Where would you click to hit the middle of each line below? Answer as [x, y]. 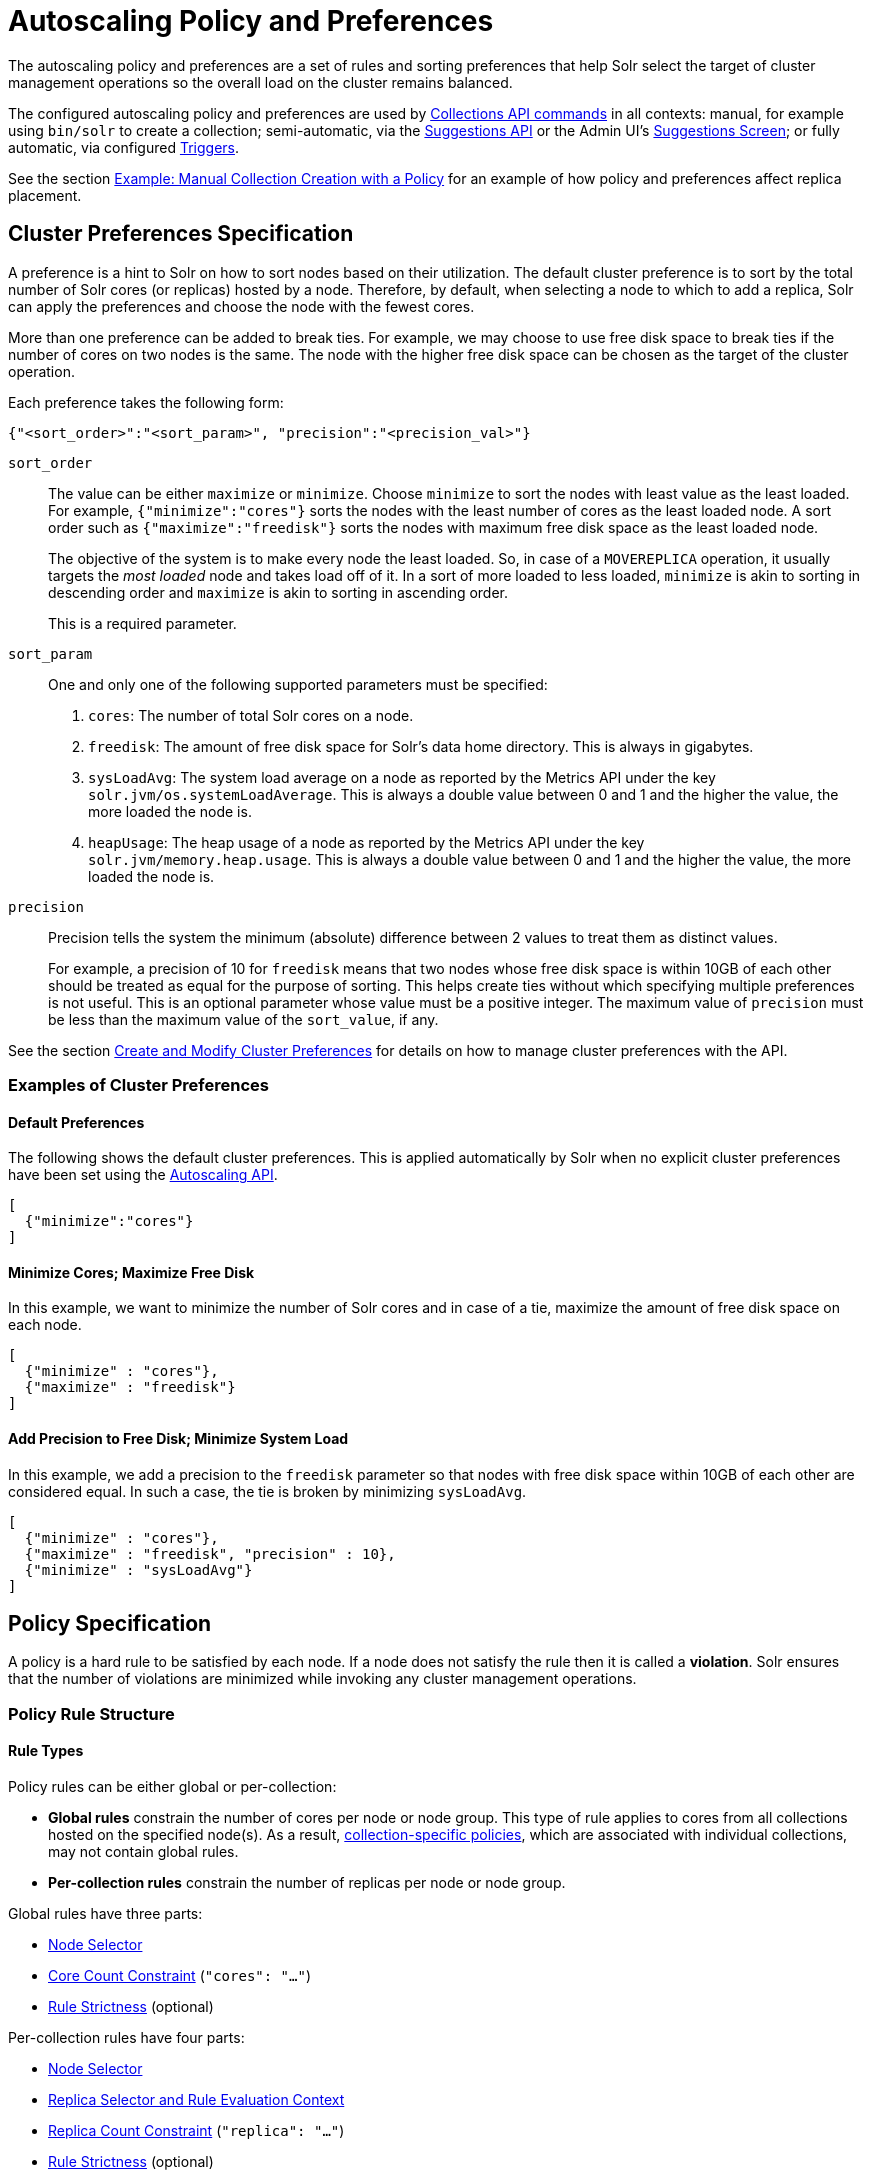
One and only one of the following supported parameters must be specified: [298, 684]
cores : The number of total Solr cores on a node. [251, 715]
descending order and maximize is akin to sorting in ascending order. [278, 592]
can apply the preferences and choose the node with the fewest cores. [241, 306]
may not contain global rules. [143, 1852]
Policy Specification [110, 1624]
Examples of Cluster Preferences [138, 1084]
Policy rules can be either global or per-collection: [172, 1787]
